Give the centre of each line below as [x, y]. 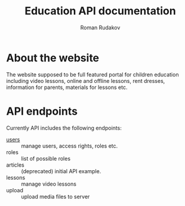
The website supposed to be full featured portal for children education [92, 74]
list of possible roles [46, 158]
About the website [53, 58]
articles [16, 165]
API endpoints [42, 111]
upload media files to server [55, 196]
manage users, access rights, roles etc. [70, 146]
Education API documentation [100, 11]
